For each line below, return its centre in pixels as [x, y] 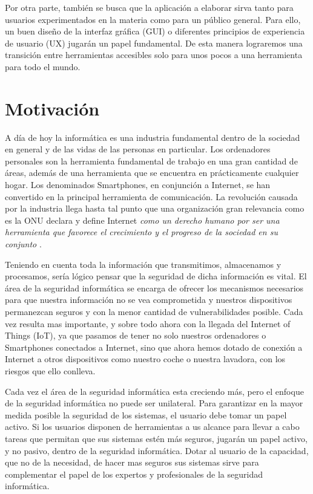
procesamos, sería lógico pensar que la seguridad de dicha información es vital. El [156, 276]
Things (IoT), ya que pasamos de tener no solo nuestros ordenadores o [136, 335]
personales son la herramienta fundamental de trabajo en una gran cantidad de [151, 161]
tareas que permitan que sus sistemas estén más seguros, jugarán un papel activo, [156, 438]
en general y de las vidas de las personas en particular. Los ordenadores [138, 149]
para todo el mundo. [43, 66]
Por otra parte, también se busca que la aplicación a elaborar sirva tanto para [149, 7]
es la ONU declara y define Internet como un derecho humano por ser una [142, 220]
